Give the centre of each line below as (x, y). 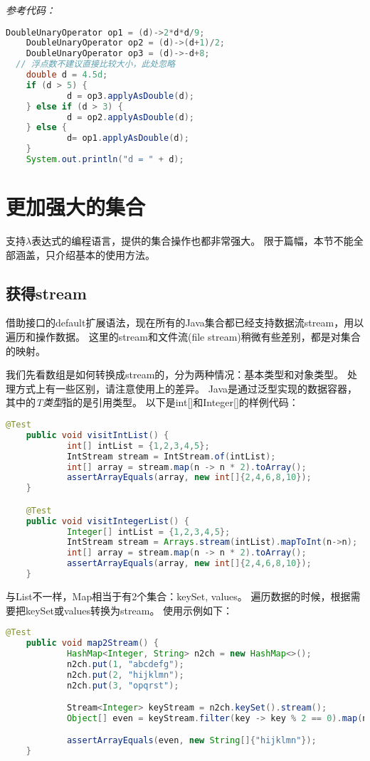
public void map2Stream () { (92, 643)
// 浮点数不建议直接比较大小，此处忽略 (95, 64)
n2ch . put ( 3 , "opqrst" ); (123, 685)
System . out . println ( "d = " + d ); (105, 160)
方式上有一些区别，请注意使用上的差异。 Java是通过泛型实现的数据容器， (186, 388)
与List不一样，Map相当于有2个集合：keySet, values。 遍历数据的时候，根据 (178, 596)
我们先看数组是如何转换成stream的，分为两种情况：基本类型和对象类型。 (175, 374)
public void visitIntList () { (97, 435)
